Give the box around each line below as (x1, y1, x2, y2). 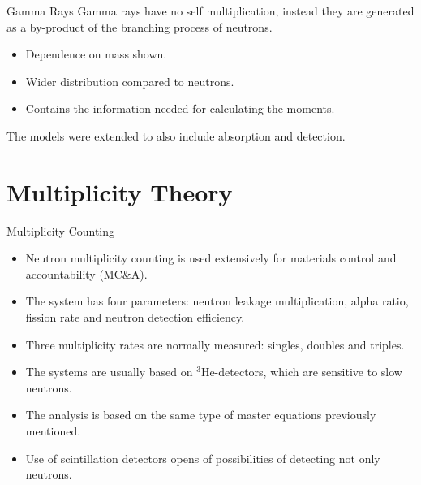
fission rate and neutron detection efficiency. (25, 309, 245, 326)
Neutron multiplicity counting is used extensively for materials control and (25, 249, 397, 266)
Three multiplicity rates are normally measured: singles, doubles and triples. (25, 336, 405, 353)
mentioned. (25, 422, 81, 440)
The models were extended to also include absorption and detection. (6, 127, 346, 144)
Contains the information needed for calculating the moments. (25, 100, 335, 117)
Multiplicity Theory (6, 175, 233, 208)
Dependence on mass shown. (25, 45, 167, 63)
